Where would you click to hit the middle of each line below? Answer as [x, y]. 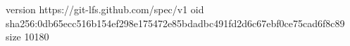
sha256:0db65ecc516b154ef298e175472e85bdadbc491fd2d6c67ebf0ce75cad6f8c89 [175, 23]
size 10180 [27, 37]
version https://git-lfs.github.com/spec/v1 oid [105, 9]
